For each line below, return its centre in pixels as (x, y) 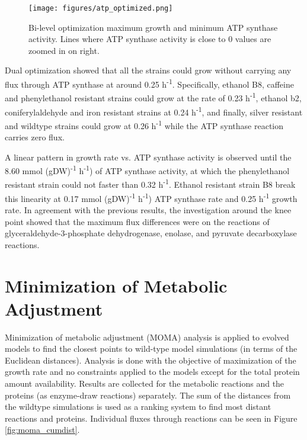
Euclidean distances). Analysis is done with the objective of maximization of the (151, 360)
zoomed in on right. (64, 50)
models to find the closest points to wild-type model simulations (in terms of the (151, 349)
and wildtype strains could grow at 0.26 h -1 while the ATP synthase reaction (144, 124)
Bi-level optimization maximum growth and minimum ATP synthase (153, 27)
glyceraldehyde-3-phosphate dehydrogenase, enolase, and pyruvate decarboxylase (151, 233)
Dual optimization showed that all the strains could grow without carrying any (148, 70)
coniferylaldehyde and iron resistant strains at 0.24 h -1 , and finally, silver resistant (154, 111)
